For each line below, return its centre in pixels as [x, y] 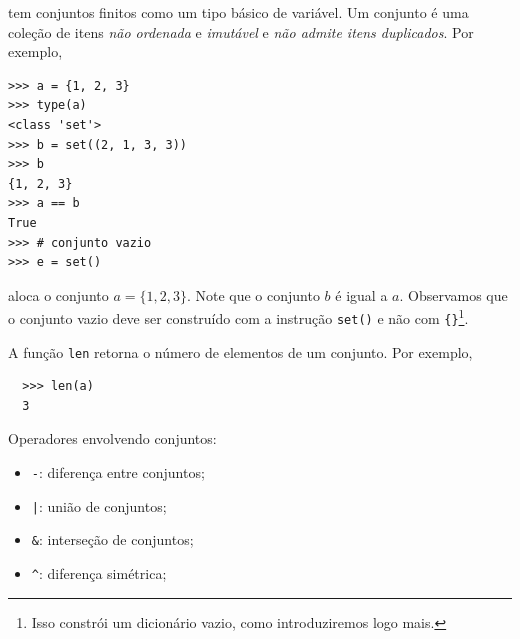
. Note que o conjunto [253, 294]
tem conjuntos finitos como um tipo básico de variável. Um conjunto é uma [238, 12]
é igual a [361, 294]
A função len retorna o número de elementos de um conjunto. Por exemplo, [240, 351]
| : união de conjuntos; [99, 505]
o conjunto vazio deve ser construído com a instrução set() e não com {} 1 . [238, 316]
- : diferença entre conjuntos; [118, 472]
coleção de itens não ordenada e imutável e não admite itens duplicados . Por [241, 31]
